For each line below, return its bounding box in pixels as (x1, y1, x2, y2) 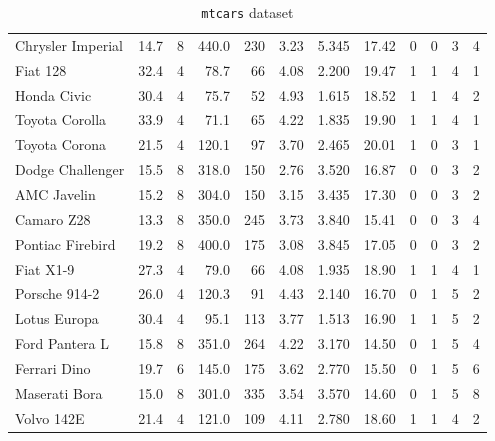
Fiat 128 (15, 59, 67, 80)
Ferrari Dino (15, 357, 91, 378)
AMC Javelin (15, 183, 96, 204)
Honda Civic (15, 84, 92, 105)
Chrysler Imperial (15, 34, 123, 55)
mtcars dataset (201, 2, 294, 22)
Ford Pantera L (15, 333, 110, 354)
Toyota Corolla (15, 109, 107, 130)
